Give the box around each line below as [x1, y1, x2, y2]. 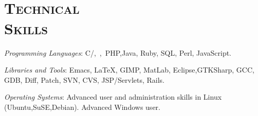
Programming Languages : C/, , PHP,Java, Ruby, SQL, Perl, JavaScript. [4, 47, 232, 58]
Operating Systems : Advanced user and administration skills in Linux [4, 91, 222, 102]
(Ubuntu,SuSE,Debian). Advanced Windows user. [4, 101, 160, 112]
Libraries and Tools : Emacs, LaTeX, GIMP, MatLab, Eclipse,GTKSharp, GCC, [4, 64, 254, 75]
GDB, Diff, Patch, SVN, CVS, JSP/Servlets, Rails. [4, 74, 165, 85]
